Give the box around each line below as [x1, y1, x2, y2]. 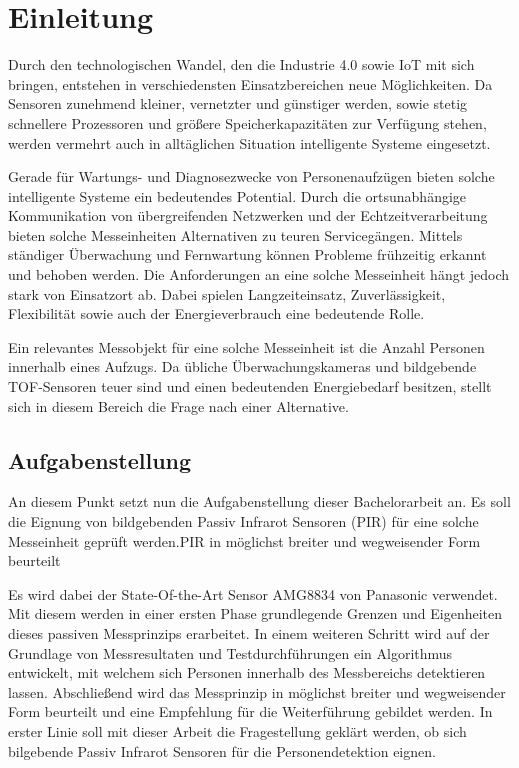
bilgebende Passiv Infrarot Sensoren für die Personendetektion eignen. [8, 740, 436, 761]
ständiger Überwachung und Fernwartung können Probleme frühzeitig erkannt [8, 244, 487, 265]
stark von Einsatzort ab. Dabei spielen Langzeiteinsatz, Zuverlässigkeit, [8, 283, 446, 304]
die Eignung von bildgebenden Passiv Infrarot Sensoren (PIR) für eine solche [8, 511, 479, 532]
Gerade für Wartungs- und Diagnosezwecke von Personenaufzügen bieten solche [8, 166, 495, 187]
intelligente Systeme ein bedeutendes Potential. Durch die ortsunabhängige [8, 185, 467, 206]
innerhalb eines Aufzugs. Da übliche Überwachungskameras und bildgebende [8, 356, 477, 377]
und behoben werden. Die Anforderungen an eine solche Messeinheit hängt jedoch [8, 264, 510, 285]
